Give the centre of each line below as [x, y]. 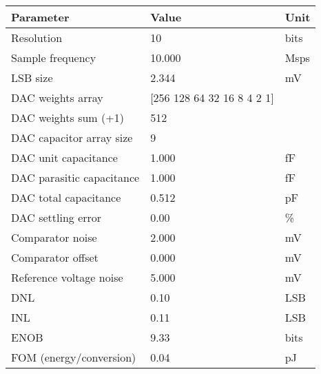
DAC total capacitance [66, 197]
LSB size [32, 77]
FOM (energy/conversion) [74, 357]
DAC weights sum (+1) [68, 117]
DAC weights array [57, 97]
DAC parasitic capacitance [75, 177]
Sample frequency [54, 58]
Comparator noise [54, 237]
